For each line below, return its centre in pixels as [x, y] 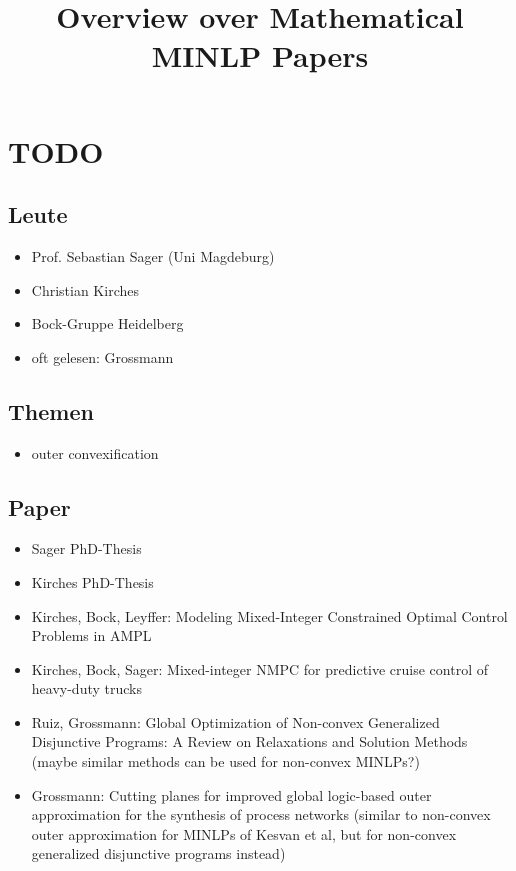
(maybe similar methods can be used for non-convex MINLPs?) [225, 761]
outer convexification [95, 452]
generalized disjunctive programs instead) [158, 853]
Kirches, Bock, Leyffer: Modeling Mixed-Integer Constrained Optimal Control [269, 615]
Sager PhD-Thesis [86, 548]
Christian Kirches [85, 289]
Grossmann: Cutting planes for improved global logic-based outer [231, 794]
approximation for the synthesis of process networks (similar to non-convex [261, 814]
